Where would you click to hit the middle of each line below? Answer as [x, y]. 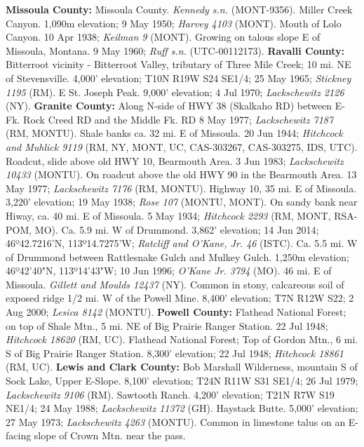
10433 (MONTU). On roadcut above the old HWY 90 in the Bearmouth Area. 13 [181, 174]
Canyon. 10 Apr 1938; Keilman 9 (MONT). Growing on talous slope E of [163, 37]
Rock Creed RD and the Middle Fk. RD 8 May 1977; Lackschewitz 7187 [178, 119]
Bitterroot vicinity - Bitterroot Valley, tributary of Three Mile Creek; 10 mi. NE [178, 64]
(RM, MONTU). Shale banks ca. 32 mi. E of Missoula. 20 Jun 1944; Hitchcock [174, 133]
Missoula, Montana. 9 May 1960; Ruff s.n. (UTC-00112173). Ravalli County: [175, 50]
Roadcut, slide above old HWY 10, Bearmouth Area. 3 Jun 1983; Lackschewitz [175, 160]
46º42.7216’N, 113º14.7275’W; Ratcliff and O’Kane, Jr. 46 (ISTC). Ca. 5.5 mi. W [182, 243]
